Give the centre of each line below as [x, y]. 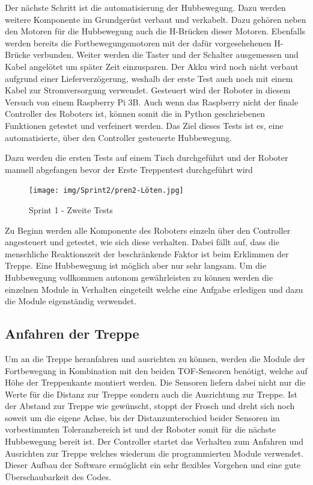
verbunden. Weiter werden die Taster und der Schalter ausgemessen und [166, 55]
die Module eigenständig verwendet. [71, 301]
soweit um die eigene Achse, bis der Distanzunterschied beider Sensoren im [142, 417]
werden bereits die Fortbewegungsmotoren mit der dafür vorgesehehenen [138, 42]
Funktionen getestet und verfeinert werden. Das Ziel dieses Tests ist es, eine [144, 125]
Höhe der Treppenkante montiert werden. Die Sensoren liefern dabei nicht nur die [155, 382]
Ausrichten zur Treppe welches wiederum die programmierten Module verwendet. [154, 453]
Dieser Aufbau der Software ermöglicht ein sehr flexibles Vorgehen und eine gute [153, 465]
